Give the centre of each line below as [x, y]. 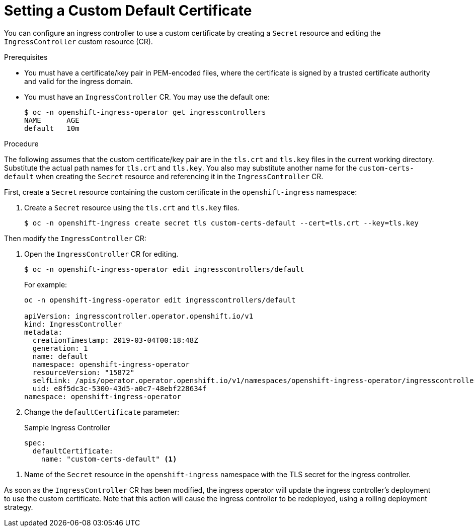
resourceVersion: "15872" [84, 372]
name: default [60, 356]
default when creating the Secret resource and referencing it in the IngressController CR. [164, 176]
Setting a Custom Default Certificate [128, 11]
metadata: [43, 332]
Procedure [21, 143]
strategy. [19, 507]
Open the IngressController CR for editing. [101, 254]
